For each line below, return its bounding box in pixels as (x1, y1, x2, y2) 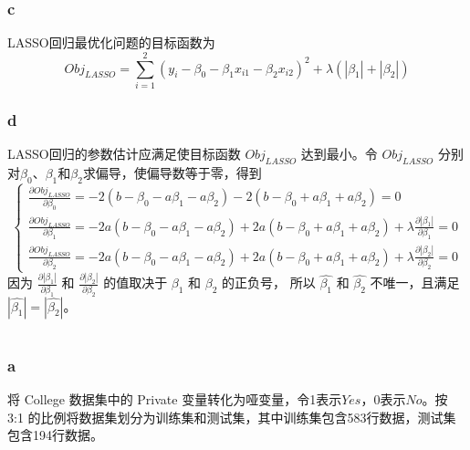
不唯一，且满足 (370, 273, 460, 292)
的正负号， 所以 (222, 273, 316, 292)
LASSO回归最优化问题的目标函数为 (7, 33, 215, 52)
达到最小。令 (300, 144, 378, 163)
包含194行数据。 (7, 425, 103, 445)
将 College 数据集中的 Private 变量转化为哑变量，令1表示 (7, 390, 342, 409)
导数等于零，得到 (159, 162, 262, 182)
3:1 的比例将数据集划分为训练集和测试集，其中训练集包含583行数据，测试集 (7, 407, 456, 426)
